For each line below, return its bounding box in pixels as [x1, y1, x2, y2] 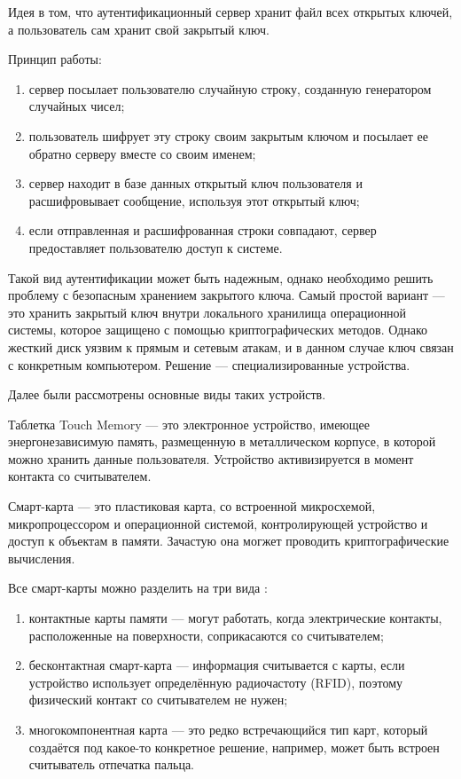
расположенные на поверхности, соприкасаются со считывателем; [28, 626, 384, 644]
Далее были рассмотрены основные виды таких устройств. [8, 385, 326, 404]
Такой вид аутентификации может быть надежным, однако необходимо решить [8, 268, 434, 287]
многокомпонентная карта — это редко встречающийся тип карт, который [28, 720, 428, 738]
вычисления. [8, 548, 75, 567]
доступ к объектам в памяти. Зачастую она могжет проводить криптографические [8, 531, 449, 550]
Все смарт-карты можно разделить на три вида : [8, 578, 268, 597]
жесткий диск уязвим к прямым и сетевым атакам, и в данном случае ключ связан [8, 337, 454, 356]
